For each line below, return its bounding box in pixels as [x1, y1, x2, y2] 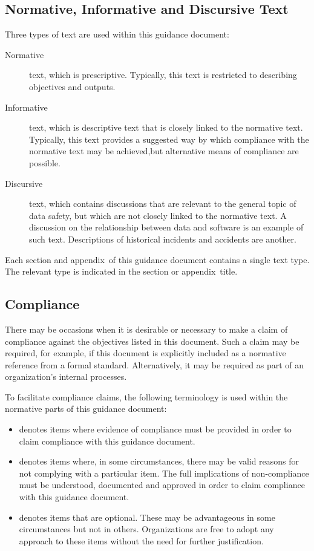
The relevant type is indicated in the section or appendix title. [5, 265, 238, 278]
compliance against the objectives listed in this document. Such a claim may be [5, 334, 299, 347]
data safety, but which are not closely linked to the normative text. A [29, 209, 287, 221]
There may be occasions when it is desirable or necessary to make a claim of [5, 322, 288, 335]
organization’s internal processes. [5, 370, 127, 383]
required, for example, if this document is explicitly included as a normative [5, 347, 286, 359]
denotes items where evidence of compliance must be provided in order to [19, 423, 292, 435]
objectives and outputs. [29, 80, 116, 93]
